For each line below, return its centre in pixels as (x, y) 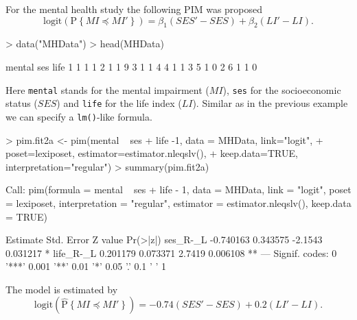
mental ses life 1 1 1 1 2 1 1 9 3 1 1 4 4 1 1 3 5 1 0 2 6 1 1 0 (131, 66)
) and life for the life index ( (119, 103)
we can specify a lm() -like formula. (79, 116)
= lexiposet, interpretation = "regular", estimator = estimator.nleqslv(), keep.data (178, 202)
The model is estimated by (62, 289)
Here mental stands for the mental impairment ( (107, 89)
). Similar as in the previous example (270, 103)
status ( (22, 103)
